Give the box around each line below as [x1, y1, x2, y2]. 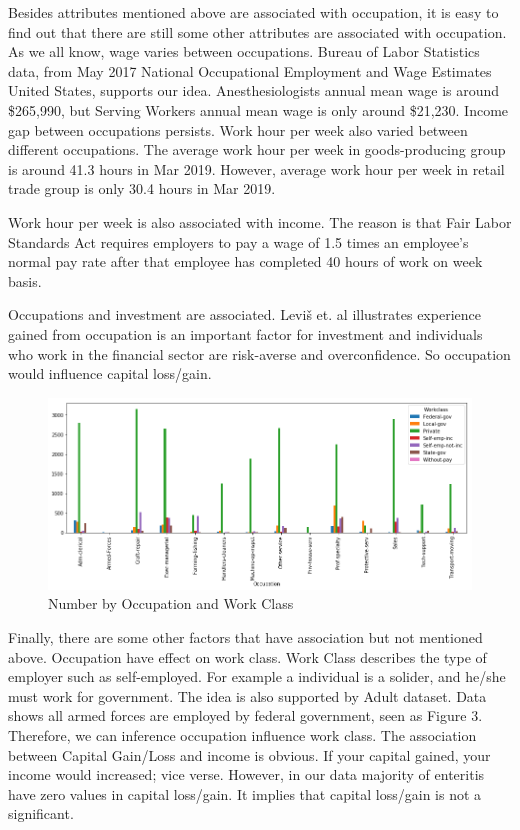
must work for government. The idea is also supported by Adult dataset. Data [8, 685, 487, 706]
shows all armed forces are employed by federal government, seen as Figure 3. [8, 705, 483, 726]
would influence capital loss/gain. [8, 363, 212, 384]
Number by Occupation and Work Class [48, 593, 294, 614]
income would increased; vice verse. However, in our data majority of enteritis [8, 764, 485, 785]
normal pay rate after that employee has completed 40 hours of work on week [8, 251, 483, 272]
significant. [8, 803, 74, 824]
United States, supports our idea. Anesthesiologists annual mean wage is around [8, 80, 500, 101]
